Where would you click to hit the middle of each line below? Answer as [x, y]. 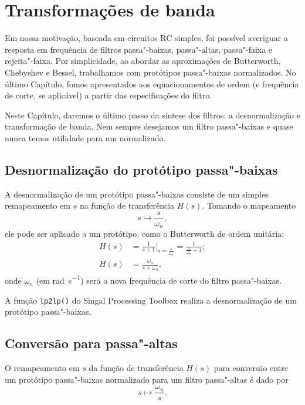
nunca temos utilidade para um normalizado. [85, 137]
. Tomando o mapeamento [249, 205]
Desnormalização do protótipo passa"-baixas [141, 169]
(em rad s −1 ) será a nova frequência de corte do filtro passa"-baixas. [159, 280]
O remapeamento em [42, 368]
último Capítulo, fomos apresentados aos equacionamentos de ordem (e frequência [152, 84]
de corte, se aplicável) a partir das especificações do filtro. [109, 95]
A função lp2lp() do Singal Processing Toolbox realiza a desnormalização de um [151, 300]
